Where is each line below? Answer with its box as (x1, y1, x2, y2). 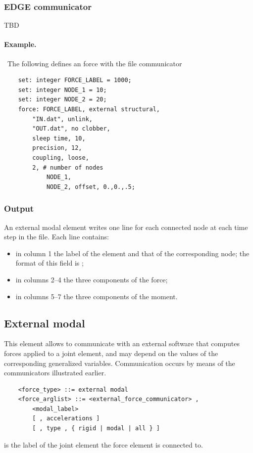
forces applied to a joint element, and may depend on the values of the (4, 348, 218, 358)
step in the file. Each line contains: (4, 231, 109, 242)
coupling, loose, (32, 154, 89, 161)
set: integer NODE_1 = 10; (18, 86, 107, 93)
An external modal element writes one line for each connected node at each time (4, 222, 248, 232)
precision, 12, (32, 144, 82, 152)
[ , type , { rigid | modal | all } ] (32, 425, 160, 432)
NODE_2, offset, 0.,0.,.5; (46, 183, 135, 190)
